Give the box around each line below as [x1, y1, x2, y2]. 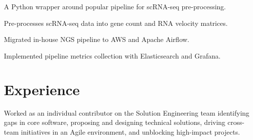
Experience [4, 79, 80, 99]
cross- [227, 117, 245, 127]
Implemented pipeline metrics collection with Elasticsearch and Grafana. [4, 50, 221, 60]
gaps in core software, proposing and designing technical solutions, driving [4, 117, 226, 127]
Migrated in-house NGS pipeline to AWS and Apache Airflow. [4, 34, 190, 44]
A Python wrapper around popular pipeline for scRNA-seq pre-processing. [4, 1, 226, 11]
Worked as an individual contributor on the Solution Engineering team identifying [4, 107, 250, 118]
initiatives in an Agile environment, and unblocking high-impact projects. [20, 126, 240, 137]
